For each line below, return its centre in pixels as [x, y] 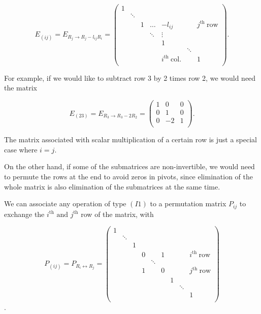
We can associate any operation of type [65, 203]
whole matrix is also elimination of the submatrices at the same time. [112, 186]
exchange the [24, 214]
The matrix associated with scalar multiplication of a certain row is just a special [130, 139]
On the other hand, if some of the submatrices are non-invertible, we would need [129, 166]
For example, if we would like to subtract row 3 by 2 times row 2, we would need [130, 77]
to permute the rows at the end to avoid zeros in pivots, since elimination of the [128, 176]
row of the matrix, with [117, 214]
